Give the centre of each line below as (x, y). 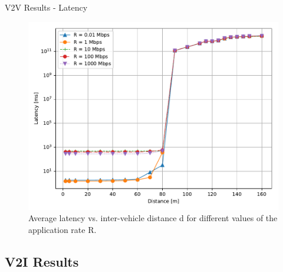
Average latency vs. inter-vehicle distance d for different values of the (153, 218)
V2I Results (42, 261)
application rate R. (62, 229)
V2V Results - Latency (46, 7)
